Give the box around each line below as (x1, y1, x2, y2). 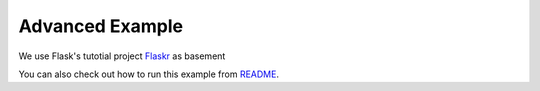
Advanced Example (18, 15, 184, 37)
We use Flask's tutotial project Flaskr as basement (18, 50, 226, 62)
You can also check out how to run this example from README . (18, 68, 280, 80)
